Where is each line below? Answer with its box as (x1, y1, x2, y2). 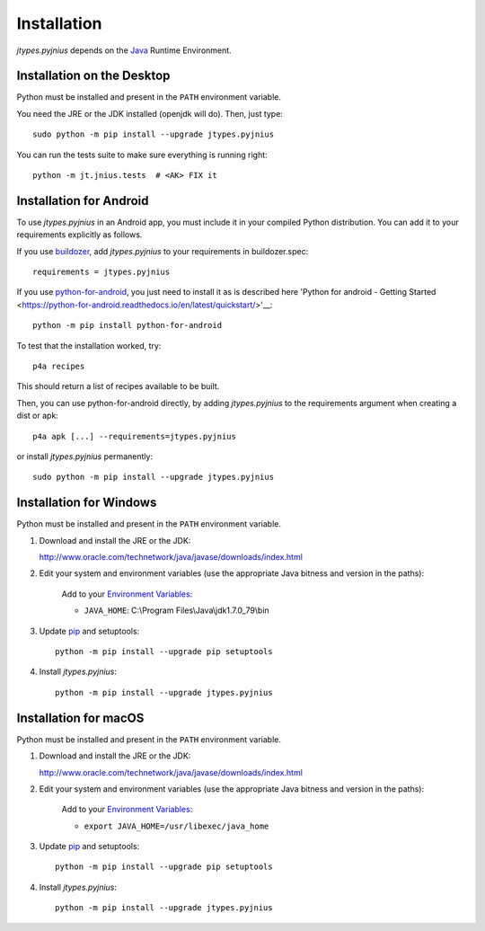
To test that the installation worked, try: (16, 340, 162, 350)
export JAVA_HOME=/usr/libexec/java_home (84, 820, 269, 831)
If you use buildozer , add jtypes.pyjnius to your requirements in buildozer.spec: (16, 245, 309, 256)
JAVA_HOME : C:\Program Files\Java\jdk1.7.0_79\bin (84, 605, 269, 616)
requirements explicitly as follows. (16, 229, 143, 240)
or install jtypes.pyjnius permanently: (16, 451, 153, 462)
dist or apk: (16, 410, 58, 421)
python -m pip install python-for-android (32, 320, 223, 331)
